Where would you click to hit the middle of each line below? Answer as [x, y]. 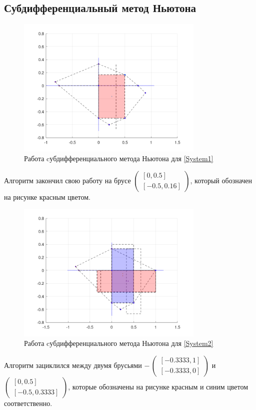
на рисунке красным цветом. [47, 196]
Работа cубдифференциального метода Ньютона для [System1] [119, 158]
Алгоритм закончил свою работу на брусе [67, 180]
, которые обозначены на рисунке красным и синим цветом [158, 386]
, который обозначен [221, 180]
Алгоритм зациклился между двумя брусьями [73, 365]
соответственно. [28, 403]
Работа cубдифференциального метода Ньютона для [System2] [119, 343]
